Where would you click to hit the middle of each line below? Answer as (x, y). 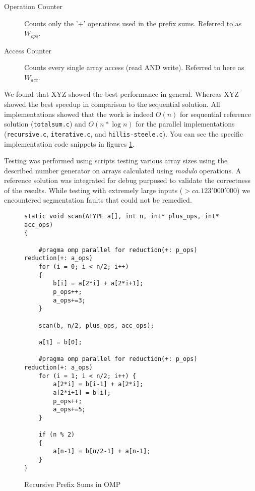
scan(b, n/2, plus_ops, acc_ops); (96, 325)
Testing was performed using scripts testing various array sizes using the (116, 161)
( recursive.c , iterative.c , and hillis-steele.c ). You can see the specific (123, 133)
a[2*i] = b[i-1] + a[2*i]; (98, 384)
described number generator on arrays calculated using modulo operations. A (123, 170)
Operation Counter (33, 6)
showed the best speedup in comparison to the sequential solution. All (112, 104)
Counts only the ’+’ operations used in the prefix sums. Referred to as (133, 23)
